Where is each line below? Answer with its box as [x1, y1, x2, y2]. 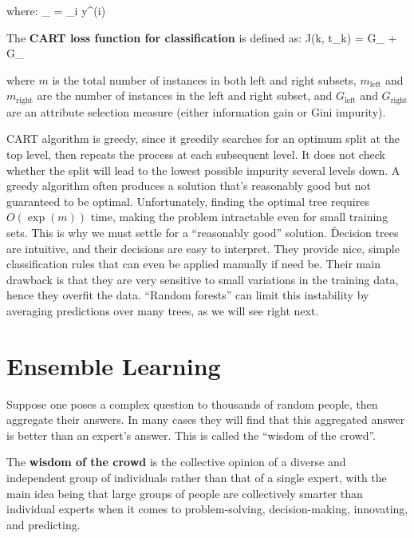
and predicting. [6, 516, 81, 532]
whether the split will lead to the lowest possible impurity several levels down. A [6, 161, 400, 178]
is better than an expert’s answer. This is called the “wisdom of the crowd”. [6, 426, 376, 443]
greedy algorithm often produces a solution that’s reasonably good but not [6, 177, 372, 194]
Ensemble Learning [6, 349, 221, 382]
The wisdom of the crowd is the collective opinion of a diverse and [6, 453, 346, 470]
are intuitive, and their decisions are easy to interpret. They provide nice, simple [6, 239, 400, 256]
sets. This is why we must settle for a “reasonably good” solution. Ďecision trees [6, 224, 399, 240]
